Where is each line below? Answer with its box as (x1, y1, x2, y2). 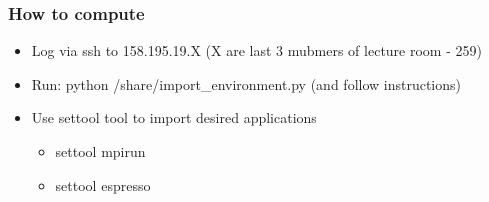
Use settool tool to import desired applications (31, 107, 317, 128)
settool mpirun (55, 141, 146, 161)
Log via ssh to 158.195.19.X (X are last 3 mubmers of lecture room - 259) (31, 40, 482, 61)
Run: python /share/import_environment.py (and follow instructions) (31, 73, 462, 94)
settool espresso (55, 174, 151, 195)
